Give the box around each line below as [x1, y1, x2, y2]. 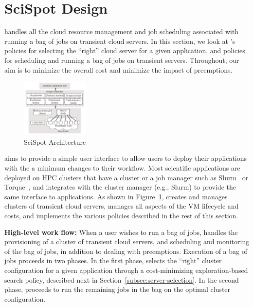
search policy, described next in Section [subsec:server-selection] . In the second [4, 274, 239, 285]
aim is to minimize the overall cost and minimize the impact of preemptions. [4, 64, 233, 75]
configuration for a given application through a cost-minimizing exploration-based [4, 265, 248, 275]
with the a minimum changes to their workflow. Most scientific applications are [4, 163, 240, 173]
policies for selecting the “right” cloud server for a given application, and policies [4, 45, 245, 56]
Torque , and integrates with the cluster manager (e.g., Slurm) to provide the [4, 182, 236, 192]
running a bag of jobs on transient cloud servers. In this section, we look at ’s [4, 36, 235, 46]
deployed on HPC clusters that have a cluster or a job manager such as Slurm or [4, 172, 249, 182]
